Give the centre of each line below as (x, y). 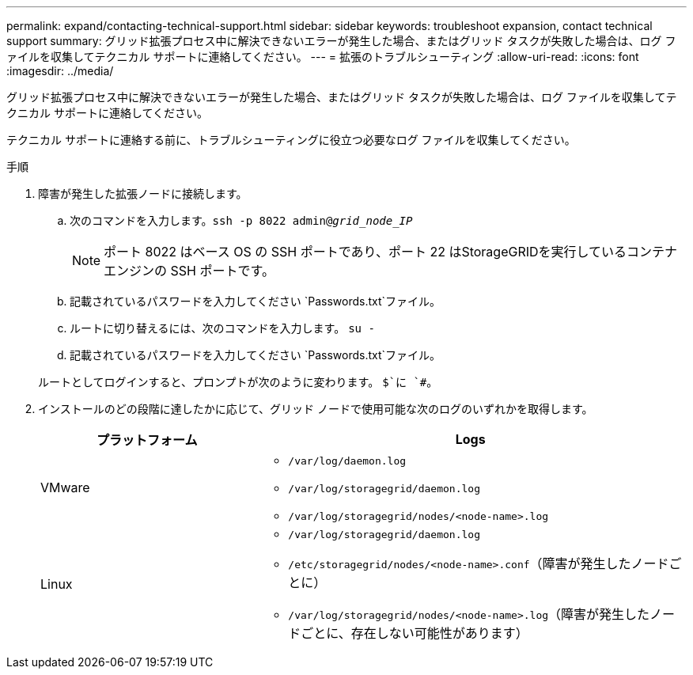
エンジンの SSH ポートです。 (189, 271)
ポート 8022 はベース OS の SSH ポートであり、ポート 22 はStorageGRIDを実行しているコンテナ (391, 252)
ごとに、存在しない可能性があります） (415, 633)
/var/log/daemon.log (347, 461)
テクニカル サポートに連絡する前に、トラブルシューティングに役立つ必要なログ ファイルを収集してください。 (291, 140)
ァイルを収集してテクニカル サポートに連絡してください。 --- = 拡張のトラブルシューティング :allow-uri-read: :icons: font (323, 57)
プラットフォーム (147, 440)
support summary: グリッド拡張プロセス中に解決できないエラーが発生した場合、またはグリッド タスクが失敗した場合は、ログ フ (341, 41)
